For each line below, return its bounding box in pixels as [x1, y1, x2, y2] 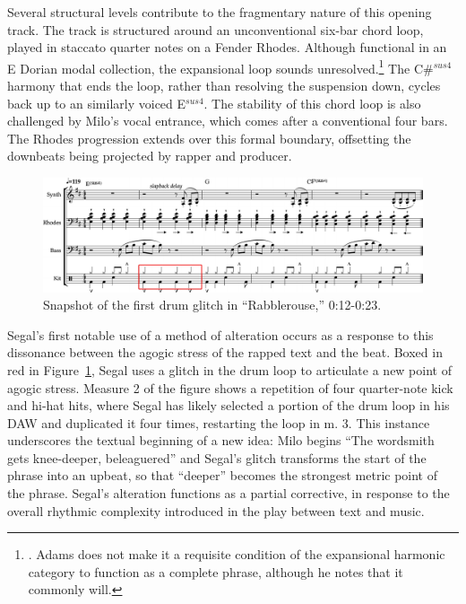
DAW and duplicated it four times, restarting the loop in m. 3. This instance [7, 413, 430, 432]
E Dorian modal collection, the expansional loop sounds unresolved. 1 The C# [7, 56, 434, 77]
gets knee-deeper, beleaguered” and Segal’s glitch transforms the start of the [7, 448, 427, 467]
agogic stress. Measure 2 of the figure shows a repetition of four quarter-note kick [7, 378, 453, 397]
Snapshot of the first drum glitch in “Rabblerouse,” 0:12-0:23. [43, 295, 382, 314]
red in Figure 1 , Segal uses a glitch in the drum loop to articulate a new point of [7, 360, 452, 379]
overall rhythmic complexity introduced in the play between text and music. [7, 501, 425, 520]
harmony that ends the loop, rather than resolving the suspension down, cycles [7, 76, 441, 95]
